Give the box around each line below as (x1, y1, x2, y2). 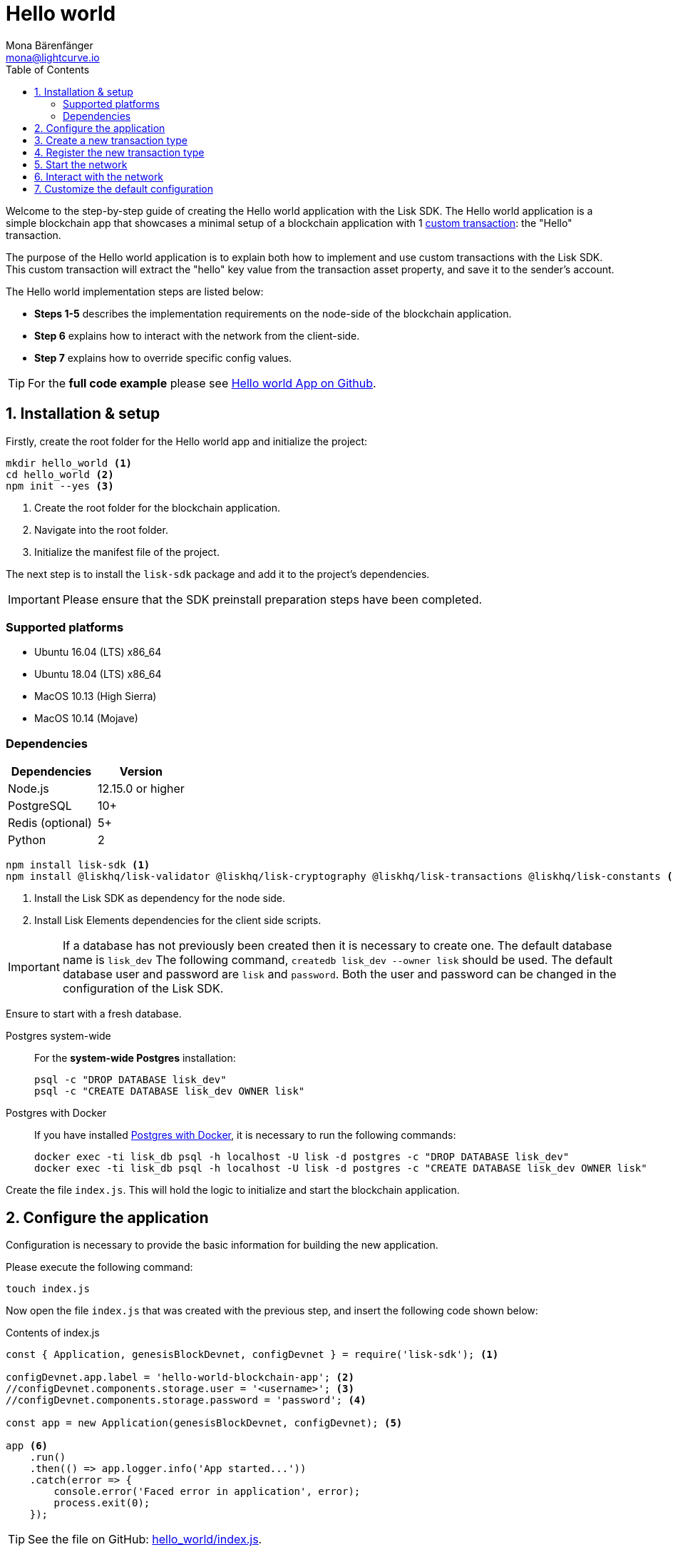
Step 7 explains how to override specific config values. (34, 351, 292, 364)
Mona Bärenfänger (6, 39, 93, 51)
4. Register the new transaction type (34, 146, 205, 158)
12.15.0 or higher (97, 781, 185, 796)
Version (119, 764, 163, 779)
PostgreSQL (8, 798, 72, 813)
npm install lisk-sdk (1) (6, 859, 150, 871)
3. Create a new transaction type (34, 133, 187, 146)
